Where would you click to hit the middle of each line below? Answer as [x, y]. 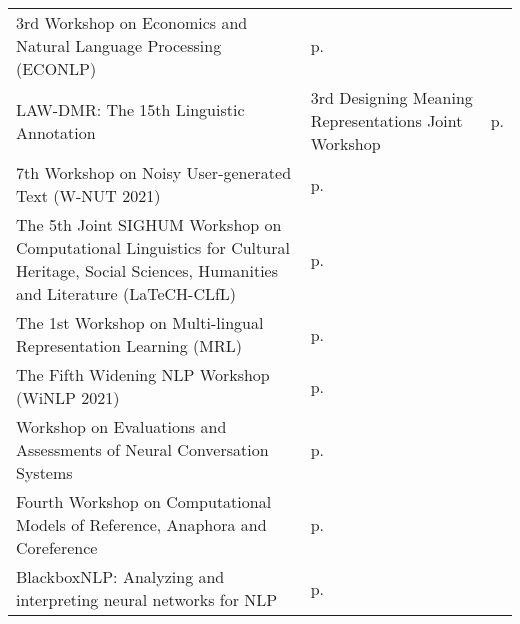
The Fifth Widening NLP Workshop [143, 374]
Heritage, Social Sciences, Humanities [147, 270]
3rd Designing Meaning [391, 97]
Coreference [57, 547]
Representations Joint [386, 120]
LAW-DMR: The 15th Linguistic [130, 109]
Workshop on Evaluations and [121, 426]
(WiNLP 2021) [68, 397]
